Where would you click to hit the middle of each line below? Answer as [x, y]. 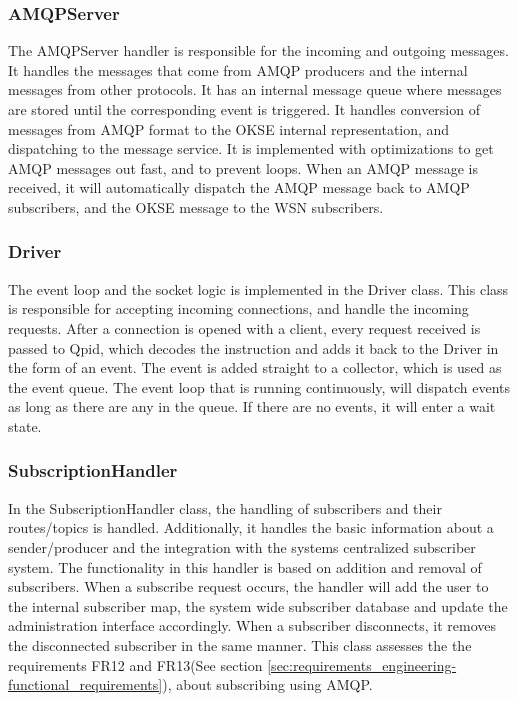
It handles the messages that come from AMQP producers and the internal [238, 69]
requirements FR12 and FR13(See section [135, 664]
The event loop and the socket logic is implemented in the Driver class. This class [258, 288]
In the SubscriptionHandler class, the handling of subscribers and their [225, 507]
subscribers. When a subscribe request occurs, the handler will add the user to [248, 586]
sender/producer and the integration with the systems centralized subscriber [242, 546]
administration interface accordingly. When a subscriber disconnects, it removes [252, 625]
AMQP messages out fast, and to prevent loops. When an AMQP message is [243, 167]
